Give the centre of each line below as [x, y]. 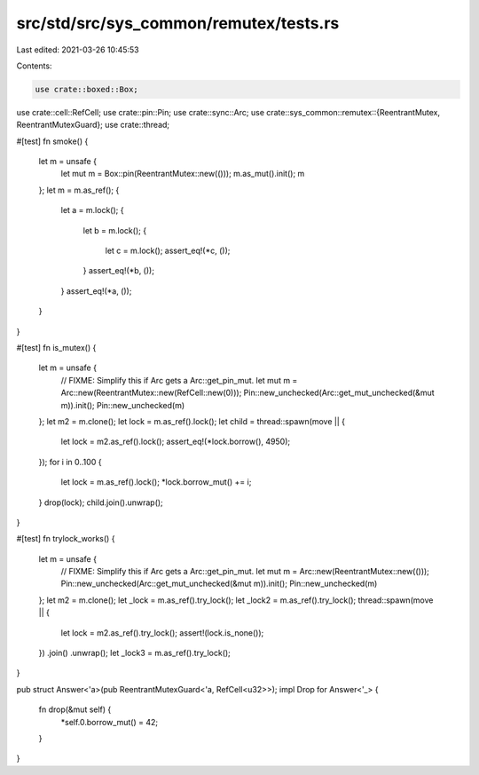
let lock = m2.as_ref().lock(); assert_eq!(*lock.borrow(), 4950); [176, 442]
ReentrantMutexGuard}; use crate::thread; [93, 125]
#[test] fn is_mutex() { [56, 347]
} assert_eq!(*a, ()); [96, 291]
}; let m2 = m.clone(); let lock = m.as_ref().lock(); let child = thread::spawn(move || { [192, 421]
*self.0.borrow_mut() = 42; [110, 722]
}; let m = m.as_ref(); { [79, 190]
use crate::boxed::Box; [87, 89]
